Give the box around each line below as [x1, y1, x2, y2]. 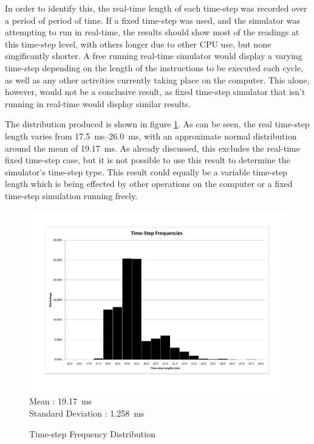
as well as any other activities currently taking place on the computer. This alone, [5, 73, 310, 86]
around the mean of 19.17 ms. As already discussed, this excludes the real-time [5, 141, 300, 154]
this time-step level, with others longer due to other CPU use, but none [5, 37, 271, 50]
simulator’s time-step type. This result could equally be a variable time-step [5, 165, 287, 178]
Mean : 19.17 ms [29, 395, 92, 407]
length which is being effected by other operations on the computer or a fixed [5, 177, 293, 190]
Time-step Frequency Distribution [29, 427, 155, 440]
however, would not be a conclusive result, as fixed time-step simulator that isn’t [5, 85, 305, 98]
